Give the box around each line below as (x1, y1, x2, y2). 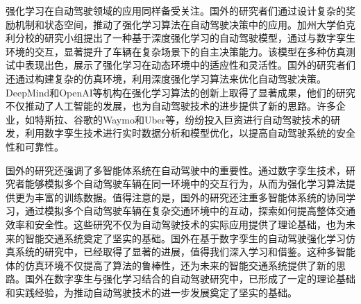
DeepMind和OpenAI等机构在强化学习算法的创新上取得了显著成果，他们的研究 (6, 85, 355, 99)
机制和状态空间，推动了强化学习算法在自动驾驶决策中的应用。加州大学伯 (15, 17, 346, 31)
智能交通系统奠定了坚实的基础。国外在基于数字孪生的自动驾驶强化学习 (24, 230, 346, 245)
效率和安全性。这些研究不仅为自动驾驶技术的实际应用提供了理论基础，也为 (6, 217, 346, 231)
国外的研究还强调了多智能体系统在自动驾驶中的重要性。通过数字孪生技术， (6, 162, 346, 177)
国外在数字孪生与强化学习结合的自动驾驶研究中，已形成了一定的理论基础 (24, 271, 355, 286)
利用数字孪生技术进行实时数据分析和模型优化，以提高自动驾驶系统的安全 (24, 126, 355, 140)
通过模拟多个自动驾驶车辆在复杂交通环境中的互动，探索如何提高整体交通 (24, 203, 355, 218)
